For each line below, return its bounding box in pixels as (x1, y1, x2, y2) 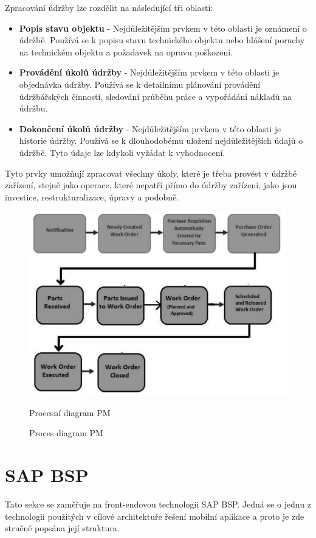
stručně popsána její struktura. (5, 522, 120, 534)
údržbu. (19, 102, 48, 115)
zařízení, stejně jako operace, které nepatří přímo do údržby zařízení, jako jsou (5, 179, 297, 191)
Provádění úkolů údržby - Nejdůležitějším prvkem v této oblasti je (19, 66, 280, 79)
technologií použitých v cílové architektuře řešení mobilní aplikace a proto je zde (5, 509, 304, 522)
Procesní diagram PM (29, 406, 111, 419)
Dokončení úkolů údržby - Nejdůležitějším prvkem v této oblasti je (19, 122, 281, 135)
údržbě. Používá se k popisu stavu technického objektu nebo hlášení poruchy (19, 34, 305, 46)
